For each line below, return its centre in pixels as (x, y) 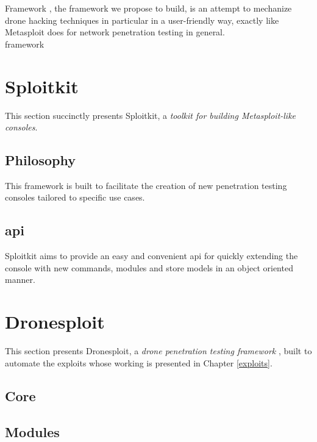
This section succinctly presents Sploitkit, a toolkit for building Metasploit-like (151, 115)
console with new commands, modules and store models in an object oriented (149, 267)
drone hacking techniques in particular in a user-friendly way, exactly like (142, 20)
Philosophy (40, 160)
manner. (20, 280)
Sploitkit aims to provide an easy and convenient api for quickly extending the (151, 256)
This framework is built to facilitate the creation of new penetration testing (146, 185)
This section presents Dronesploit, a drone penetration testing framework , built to (158, 351)
